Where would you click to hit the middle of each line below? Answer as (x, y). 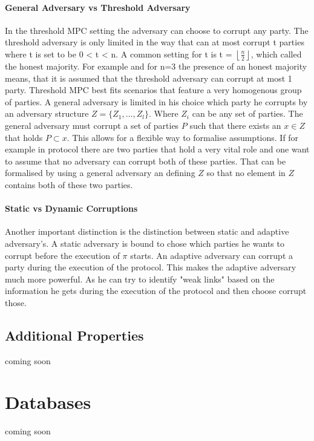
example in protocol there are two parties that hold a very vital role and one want (157, 149)
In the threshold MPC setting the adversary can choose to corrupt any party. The (157, 30)
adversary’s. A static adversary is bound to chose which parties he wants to (145, 243)
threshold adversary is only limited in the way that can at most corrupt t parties (155, 42)
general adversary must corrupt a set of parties (92, 125)
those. (16, 302)
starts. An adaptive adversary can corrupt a (211, 255)
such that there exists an (235, 125)
